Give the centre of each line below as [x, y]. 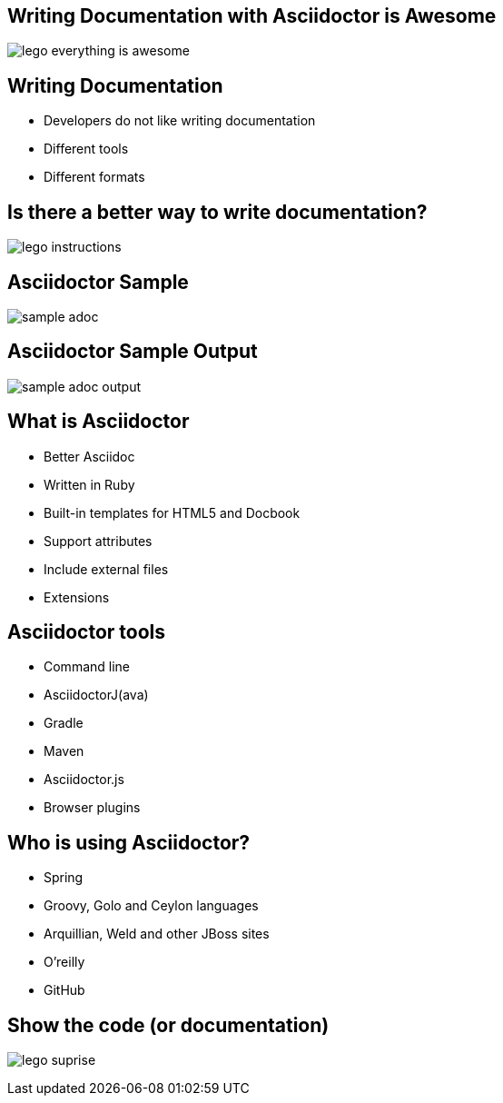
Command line [87, 667]
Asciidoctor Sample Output [133, 352]
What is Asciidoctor [99, 422]
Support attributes [98, 541]
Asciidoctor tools [86, 632]
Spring [64, 878]
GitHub [64, 990]
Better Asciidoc [89, 456]
